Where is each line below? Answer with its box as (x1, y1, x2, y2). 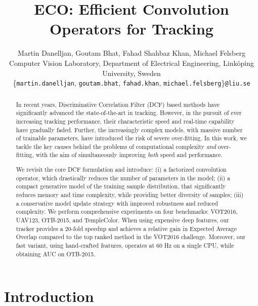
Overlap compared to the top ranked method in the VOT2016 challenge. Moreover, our (16, 233, 246, 241)
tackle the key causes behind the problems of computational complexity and (16, 142, 216, 150)
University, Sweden (102, 67, 161, 78)
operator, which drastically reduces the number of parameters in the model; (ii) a (16, 173, 231, 182)
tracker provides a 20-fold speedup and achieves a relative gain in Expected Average (16, 224, 237, 233)
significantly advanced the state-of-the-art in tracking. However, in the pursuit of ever (16, 108, 242, 117)
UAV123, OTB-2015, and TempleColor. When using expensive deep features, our (16, 215, 229, 224)
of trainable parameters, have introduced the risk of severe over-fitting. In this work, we (16, 134, 247, 142)
